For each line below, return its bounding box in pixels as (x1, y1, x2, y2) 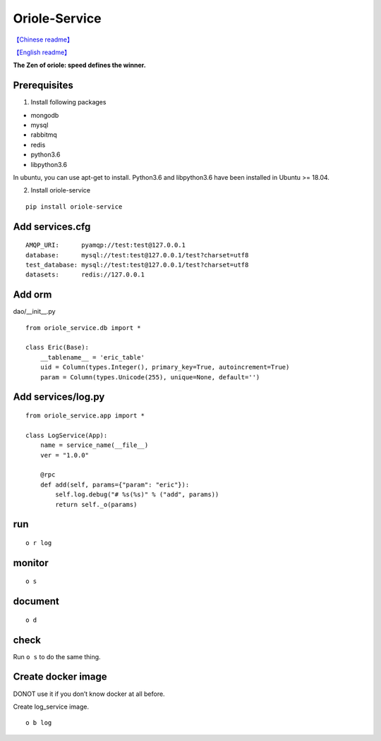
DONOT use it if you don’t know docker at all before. (13, 690, 165, 698)
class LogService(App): (25, 431, 108, 439)
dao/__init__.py (13, 307, 56, 316)
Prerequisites (13, 80, 73, 92)
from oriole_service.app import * (25, 411, 145, 420)
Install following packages (30, 98, 107, 106)
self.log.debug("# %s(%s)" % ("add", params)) (55, 491, 219, 498)
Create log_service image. (13, 702, 90, 711)
